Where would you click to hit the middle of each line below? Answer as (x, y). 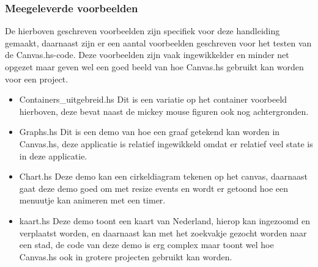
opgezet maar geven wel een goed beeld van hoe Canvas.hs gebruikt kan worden (154, 67)
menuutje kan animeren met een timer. (92, 200)
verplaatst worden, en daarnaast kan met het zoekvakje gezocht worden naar (163, 232)
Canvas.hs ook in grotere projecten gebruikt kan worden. (126, 256)
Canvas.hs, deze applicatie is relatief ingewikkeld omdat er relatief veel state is (166, 143)
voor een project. (37, 79)
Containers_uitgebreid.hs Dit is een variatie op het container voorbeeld (153, 99)
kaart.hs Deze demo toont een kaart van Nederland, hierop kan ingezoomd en (165, 220)
